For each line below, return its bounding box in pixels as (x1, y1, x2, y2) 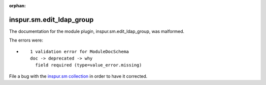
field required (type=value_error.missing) (35, 63, 142, 68)
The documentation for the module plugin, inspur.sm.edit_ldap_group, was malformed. (9, 28, 185, 34)
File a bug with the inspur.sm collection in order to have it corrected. (9, 73, 148, 79)
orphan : (9, 3, 26, 8)
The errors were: (9, 37, 43, 43)
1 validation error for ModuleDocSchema (30, 49, 129, 54)
